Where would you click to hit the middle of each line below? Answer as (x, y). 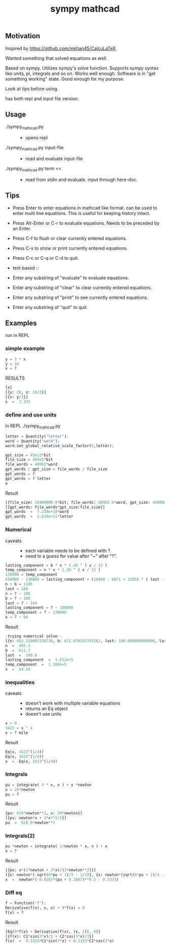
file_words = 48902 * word (31, 465)
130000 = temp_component (31, 575)
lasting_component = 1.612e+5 (39, 660)
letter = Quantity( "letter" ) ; (37, 436)
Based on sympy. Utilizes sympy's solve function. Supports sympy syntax (82, 68)
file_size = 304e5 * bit (29, 460)
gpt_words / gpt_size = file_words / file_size (56, 469)
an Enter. (22, 228)
